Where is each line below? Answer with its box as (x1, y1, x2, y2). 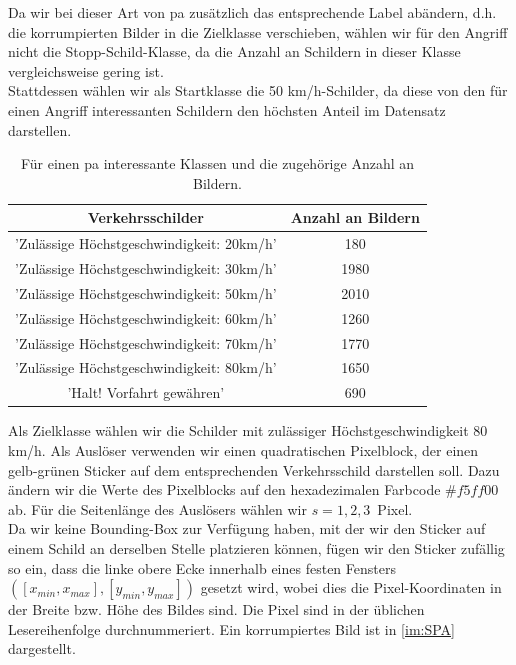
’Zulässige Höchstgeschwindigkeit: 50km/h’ (15, 282, 277, 303)
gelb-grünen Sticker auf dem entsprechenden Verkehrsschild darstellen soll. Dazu (8, 459, 500, 480)
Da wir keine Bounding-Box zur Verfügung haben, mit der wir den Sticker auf (8, 518, 486, 539)
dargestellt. (8, 638, 76, 659)
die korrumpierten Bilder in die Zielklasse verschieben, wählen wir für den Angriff (8, 21, 508, 42)
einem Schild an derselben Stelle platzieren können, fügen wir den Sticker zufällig (8, 537, 505, 558)
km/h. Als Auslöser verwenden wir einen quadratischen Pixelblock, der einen (8, 439, 479, 460)
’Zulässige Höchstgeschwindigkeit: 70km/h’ (15, 332, 277, 353)
